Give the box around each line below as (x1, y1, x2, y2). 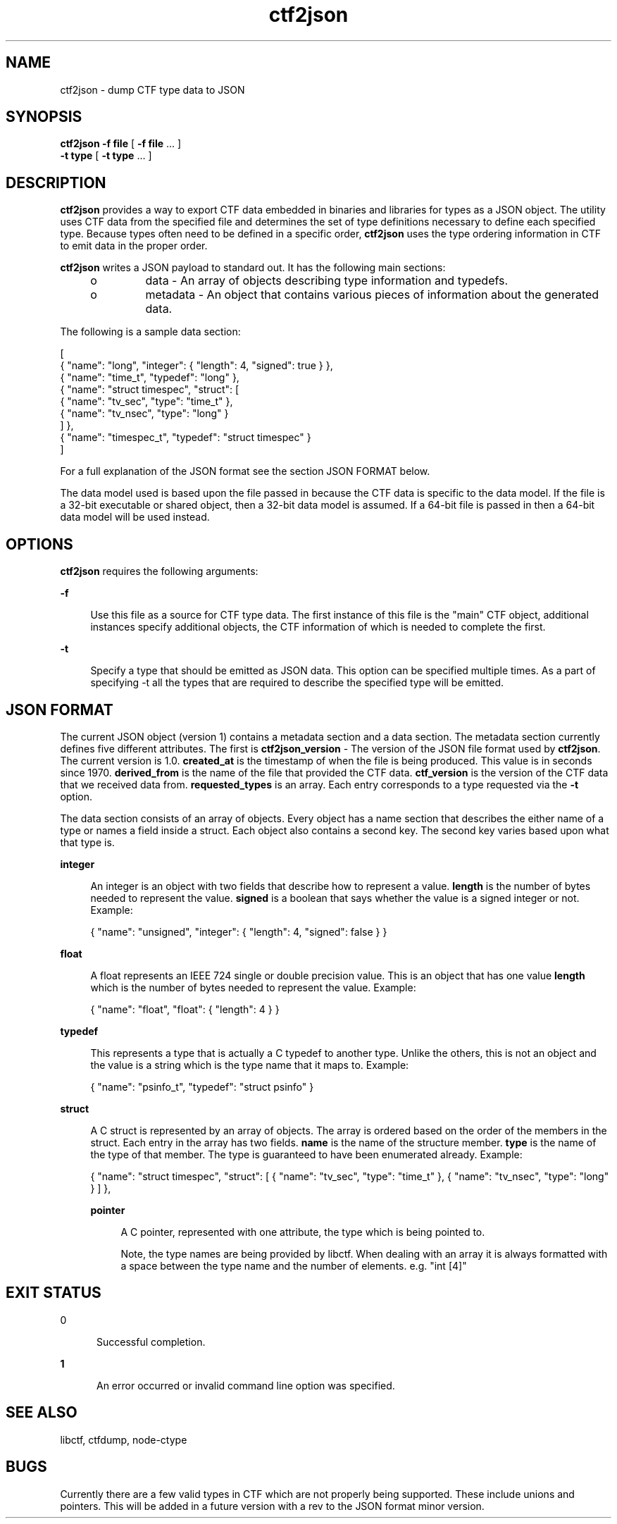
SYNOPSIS (6, 108, 82, 126)
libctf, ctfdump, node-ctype (60, 1433, 187, 1446)
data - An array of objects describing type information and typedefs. (145, 273, 509, 288)
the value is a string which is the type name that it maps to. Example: (90, 1058, 409, 1071)
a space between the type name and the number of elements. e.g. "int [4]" (120, 1259, 467, 1272)
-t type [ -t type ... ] (60, 149, 152, 162)
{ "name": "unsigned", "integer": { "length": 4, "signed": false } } (90, 925, 387, 938)
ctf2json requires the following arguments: (60, 565, 258, 578)
